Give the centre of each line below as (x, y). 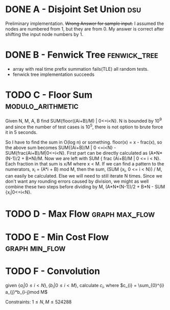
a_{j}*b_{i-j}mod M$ (26, 292)
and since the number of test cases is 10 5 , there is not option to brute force (84, 127)
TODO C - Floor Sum (49, 95)
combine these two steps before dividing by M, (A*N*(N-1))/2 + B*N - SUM (85, 186)
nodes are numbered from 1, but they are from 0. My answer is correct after (85, 29)
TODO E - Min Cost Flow (57, 237)
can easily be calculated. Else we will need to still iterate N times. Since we (84, 176)
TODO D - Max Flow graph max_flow (80, 214)
